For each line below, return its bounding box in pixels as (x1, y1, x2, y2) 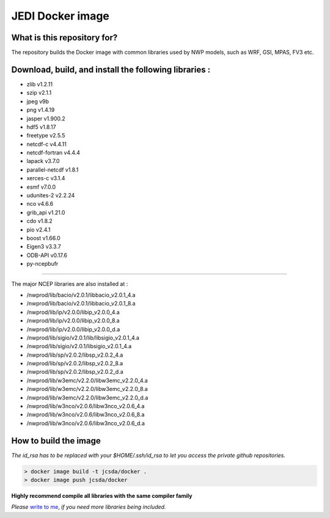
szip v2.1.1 (26, 89, 52, 97)
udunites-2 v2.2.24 (26, 192, 75, 199)
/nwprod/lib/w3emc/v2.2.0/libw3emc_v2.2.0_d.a (26, 394, 148, 401)
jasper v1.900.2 (26, 115, 65, 122)
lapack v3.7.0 (26, 158, 61, 165)
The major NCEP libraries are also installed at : (11, 280, 128, 287)
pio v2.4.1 (26, 226, 51, 233)
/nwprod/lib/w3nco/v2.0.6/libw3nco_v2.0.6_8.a (26, 411, 145, 418)
